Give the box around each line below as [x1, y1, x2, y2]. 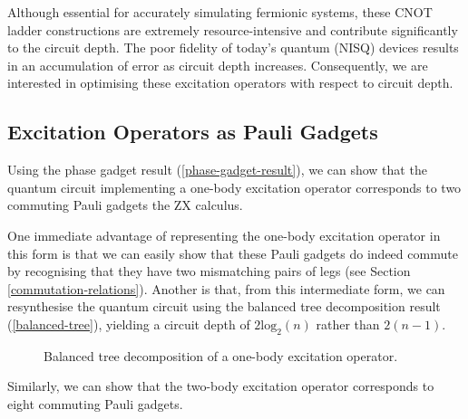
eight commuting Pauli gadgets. [7, 394, 183, 413]
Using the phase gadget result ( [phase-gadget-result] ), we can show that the [7, 160, 427, 179]
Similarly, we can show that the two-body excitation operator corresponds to [7, 376, 434, 395]
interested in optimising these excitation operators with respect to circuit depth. [7, 73, 453, 92]
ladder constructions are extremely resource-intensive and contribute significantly [7, 20, 458, 39]
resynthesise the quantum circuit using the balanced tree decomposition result [7, 297, 441, 316]
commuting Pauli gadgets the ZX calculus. [7, 195, 243, 214]
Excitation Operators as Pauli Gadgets [7, 118, 378, 146]
